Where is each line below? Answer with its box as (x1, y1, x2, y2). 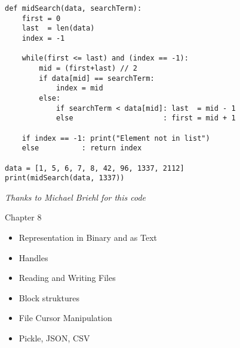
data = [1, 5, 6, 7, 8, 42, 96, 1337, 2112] (5, 164, 184, 173)
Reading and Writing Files (19, 271, 116, 284)
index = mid (56, 84, 103, 93)
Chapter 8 (5, 211, 42, 223)
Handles (19, 251, 48, 264)
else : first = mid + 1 (56, 114, 236, 123)
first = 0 (21, 14, 61, 23)
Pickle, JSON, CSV (19, 331, 90, 344)
